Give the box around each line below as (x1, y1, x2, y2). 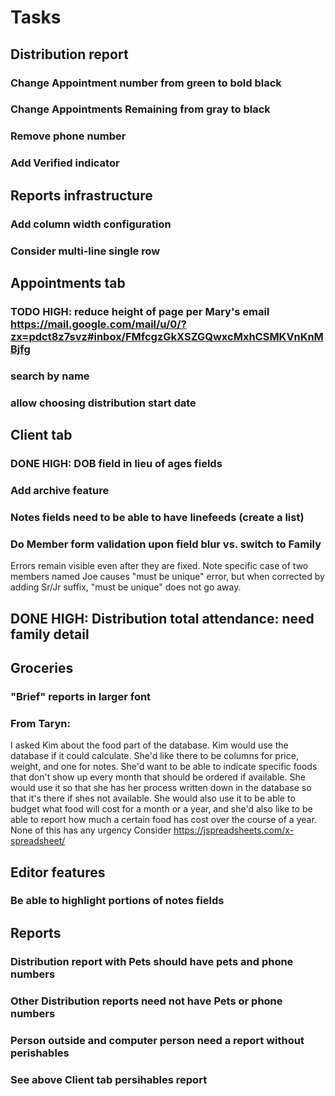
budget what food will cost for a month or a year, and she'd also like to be (10, 803, 313, 815)
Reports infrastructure (10, 187, 153, 204)
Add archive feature (10, 483, 110, 497)
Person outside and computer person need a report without (10, 1033, 305, 1047)
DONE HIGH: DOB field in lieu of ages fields (10, 456, 223, 470)
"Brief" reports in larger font (10, 689, 152, 703)
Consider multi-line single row (10, 244, 161, 258)
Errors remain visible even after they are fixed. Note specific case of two (10, 560, 309, 572)
